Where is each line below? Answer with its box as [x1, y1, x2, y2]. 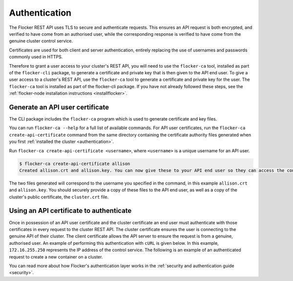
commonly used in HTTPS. [9, 54, 63, 60]
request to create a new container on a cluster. [9, 254, 103, 259]
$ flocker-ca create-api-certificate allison [19, 161, 130, 166]
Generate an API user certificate [9, 103, 109, 111]
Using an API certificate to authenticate [9, 207, 132, 215]
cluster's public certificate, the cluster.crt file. [9, 194, 109, 200]
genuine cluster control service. [9, 38, 73, 44]
